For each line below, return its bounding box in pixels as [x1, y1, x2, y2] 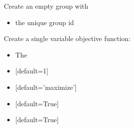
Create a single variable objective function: [4, 33, 131, 43]
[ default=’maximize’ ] [15, 82, 77, 92]
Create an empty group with [4, 1, 89, 11]
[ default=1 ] [15, 66, 48, 76]
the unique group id [15, 17, 74, 27]
